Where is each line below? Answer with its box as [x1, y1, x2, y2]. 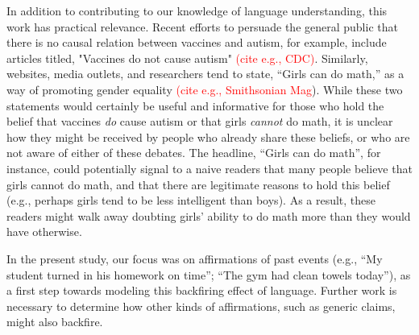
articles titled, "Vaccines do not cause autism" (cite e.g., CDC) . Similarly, [6, 49, 368, 66]
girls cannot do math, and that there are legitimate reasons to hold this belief [6, 176, 390, 192]
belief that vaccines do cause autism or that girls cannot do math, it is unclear [6, 113, 393, 130]
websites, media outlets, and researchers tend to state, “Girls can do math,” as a [6, 65, 404, 82]
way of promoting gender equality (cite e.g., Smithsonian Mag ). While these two [6, 81, 403, 97]
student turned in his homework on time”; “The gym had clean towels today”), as [6, 266, 411, 283]
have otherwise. [6, 223, 82, 240]
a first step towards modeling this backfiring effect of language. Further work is [6, 282, 397, 299]
